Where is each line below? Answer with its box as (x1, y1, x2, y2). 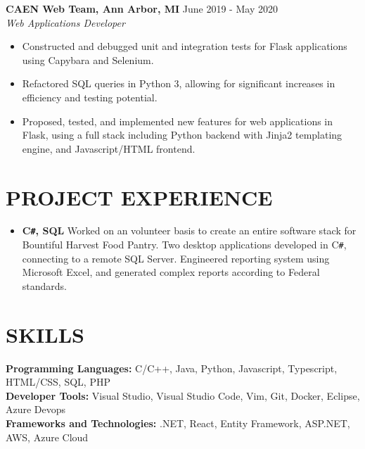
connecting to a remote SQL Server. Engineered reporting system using (22, 251, 330, 265)
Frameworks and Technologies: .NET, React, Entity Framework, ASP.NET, (6, 416, 350, 431)
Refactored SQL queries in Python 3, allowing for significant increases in (22, 76, 335, 91)
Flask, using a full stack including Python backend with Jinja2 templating (22, 127, 342, 142)
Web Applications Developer (6, 15, 125, 30)
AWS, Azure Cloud (6, 429, 89, 444)
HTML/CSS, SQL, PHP (6, 374, 110, 389)
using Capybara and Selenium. (22, 52, 154, 67)
